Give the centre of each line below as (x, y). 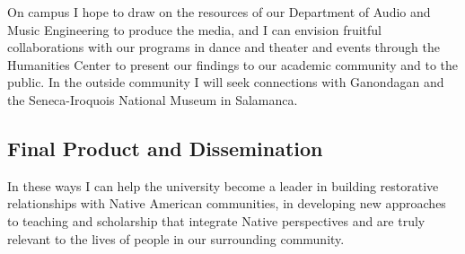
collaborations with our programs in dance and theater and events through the (224, 47)
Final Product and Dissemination (165, 148)
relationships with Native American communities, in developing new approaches (227, 203)
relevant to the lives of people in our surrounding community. (176, 238)
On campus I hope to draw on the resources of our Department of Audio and (219, 12)
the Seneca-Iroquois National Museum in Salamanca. (153, 99)
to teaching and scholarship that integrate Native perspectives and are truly (216, 220)
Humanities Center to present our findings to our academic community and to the (233, 64)
